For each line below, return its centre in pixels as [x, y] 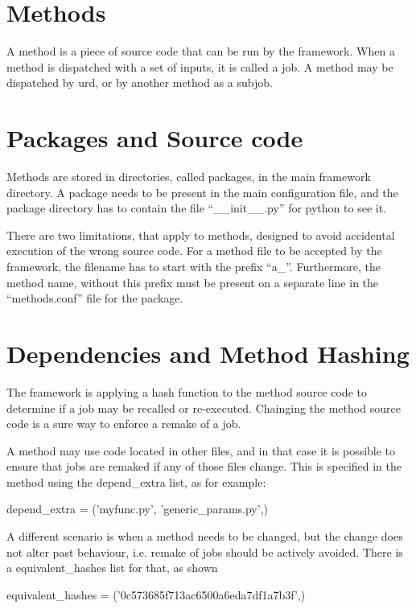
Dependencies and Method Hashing [208, 353]
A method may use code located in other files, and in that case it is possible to [201, 450]
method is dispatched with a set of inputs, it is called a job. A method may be [200, 66]
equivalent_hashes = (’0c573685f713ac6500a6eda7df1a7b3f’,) [156, 594]
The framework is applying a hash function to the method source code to [187, 391]
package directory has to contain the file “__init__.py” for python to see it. [196, 208]
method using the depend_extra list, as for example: [136, 481]
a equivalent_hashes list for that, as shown [112, 568]
